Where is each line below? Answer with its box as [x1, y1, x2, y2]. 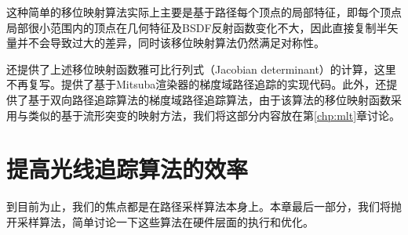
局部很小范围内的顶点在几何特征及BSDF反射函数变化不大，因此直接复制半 [6, 19, 388, 35]
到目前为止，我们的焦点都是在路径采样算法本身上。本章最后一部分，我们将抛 [6, 198, 402, 215]
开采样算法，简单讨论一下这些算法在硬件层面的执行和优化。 [6, 213, 314, 230]
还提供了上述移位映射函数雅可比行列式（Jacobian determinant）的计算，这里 [6, 60, 396, 77]
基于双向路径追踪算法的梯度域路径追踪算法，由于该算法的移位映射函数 [27, 91, 391, 107]
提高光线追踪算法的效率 [6, 153, 249, 185]
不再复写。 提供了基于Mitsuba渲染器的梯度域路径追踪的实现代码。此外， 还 [6, 76, 387, 92]
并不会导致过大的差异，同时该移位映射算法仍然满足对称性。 [16, 34, 325, 51]
